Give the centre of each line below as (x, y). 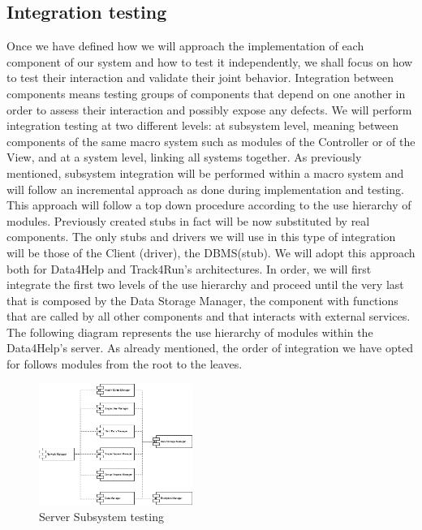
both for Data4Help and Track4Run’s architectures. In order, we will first (189, 268)
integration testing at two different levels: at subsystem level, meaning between (203, 125)
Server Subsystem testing (101, 516)
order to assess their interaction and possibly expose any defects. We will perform (209, 109)
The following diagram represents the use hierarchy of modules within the (190, 332)
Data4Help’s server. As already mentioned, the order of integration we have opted (210, 348)
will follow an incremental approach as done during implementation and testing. (205, 189)
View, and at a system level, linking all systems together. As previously (184, 157)
